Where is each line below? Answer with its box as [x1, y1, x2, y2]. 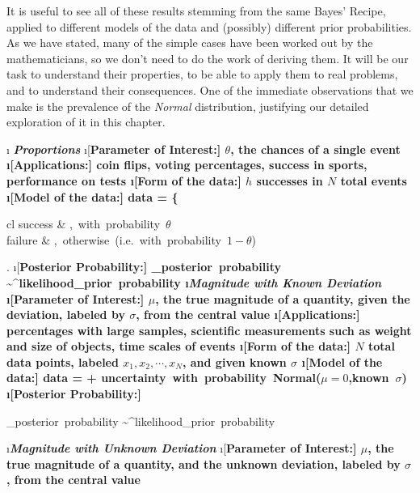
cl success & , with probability [6, 215, 161, 232]
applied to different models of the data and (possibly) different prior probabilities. [6, 18, 412, 35]
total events [340, 172, 407, 189]
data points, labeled [6, 353, 119, 370]
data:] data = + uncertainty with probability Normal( [6, 369, 321, 386]
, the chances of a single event [230, 140, 401, 157]
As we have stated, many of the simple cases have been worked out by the [6, 34, 373, 51]
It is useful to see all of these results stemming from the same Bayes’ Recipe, [6, 2, 386, 19]
